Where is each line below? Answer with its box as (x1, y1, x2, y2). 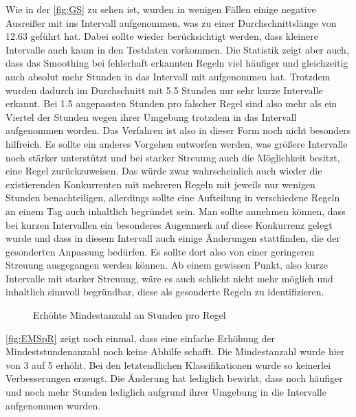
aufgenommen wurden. (5, 398, 101, 412)
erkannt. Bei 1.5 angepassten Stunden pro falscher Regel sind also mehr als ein (5, 96, 337, 111)
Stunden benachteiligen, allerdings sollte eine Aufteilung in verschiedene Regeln (5, 190, 340, 205)
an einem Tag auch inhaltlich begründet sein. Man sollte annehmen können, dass (5, 203, 346, 218)
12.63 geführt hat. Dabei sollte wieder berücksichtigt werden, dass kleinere (5, 29, 318, 43)
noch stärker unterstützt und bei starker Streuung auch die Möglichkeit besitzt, (5, 150, 340, 164)
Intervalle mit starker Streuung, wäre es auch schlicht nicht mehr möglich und (5, 271, 333, 285)
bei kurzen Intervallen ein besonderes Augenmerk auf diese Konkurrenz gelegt (5, 217, 333, 232)
